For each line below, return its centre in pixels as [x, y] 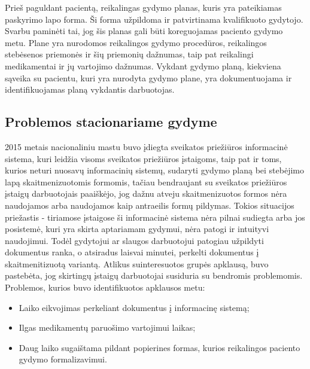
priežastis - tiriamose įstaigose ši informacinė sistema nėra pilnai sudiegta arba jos [155, 217]
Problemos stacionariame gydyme [111, 122]
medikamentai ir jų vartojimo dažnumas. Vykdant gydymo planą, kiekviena [143, 65]
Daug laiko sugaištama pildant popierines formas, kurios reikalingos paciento [159, 347]
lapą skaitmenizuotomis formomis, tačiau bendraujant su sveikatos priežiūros [146, 182]
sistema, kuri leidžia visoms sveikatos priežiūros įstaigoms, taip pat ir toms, [143, 158]
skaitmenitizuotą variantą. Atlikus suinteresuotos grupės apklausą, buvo [137, 263]
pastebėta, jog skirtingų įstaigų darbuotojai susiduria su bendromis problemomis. [154, 275]
